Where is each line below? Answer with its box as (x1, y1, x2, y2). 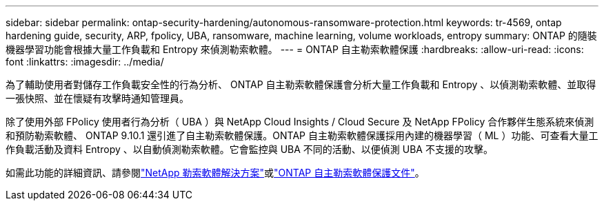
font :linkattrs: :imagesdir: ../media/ (6, 56, 164, 68)
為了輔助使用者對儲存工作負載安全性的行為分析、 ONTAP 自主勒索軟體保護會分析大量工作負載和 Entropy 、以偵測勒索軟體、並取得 (6, 79, 596, 90)
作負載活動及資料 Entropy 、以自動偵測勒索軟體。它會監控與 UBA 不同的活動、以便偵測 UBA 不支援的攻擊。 (6, 143, 493, 155)
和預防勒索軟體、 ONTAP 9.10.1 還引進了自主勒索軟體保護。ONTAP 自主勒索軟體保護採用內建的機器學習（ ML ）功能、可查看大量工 (6, 130, 598, 141)
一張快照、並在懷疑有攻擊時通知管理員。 (6, 92, 189, 104)
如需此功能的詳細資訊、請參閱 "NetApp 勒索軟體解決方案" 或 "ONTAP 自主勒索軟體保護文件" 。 (6, 167, 425, 178)
